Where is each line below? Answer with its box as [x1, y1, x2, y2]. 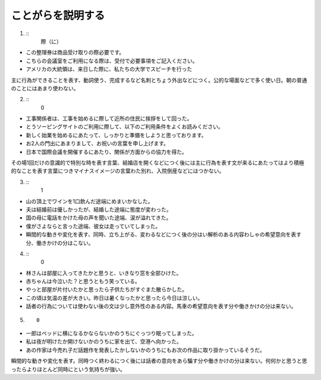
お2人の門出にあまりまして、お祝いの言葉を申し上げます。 [26, 140, 169, 147]
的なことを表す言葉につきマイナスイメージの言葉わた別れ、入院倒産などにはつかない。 [11, 167, 225, 175]
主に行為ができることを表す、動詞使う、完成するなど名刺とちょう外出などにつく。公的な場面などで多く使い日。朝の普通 [11, 76, 307, 83]
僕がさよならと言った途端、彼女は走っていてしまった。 [26, 222, 161, 230]
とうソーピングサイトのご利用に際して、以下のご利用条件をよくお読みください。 [26, 123, 224, 130]
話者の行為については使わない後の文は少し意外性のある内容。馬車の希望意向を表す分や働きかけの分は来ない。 [26, 303, 297, 310]
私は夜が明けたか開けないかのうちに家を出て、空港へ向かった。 [26, 338, 182, 345]
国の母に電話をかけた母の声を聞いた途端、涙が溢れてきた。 [26, 214, 172, 221]
